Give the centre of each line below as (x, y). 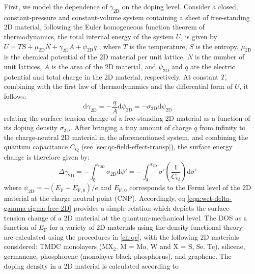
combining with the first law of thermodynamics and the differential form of (118, 86)
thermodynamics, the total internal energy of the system (89, 36)
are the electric (213, 66)
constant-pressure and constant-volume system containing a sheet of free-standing (127, 17)
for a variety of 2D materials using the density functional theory (146, 227)
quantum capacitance (36, 147)
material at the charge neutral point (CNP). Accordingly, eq (95, 198)
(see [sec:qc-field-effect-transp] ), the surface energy (157, 147)
